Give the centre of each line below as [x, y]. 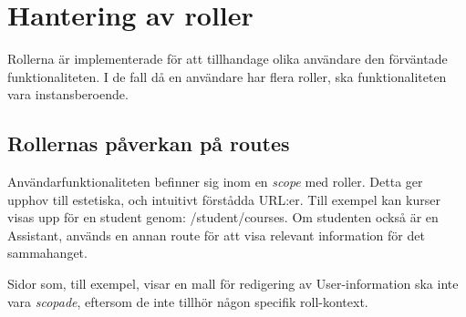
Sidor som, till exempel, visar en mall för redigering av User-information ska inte [233, 284]
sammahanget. [47, 253]
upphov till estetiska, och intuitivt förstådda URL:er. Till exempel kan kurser [224, 199]
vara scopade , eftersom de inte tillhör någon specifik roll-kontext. [188, 301]
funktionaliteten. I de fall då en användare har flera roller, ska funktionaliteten [227, 76]
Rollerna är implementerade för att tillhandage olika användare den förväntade [228, 59]
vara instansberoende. [68, 94]
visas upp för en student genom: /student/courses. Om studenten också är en [223, 217]
